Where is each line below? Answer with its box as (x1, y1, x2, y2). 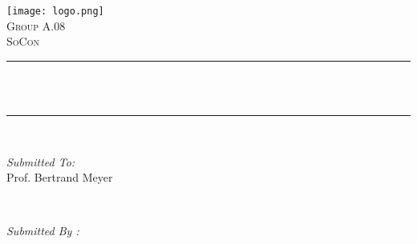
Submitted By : (6, 222, 79, 239)
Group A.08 (6, 17, 66, 34)
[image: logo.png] (6, 6, 104, 17)
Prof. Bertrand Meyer (6, 169, 113, 186)
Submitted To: (6, 153, 75, 170)
